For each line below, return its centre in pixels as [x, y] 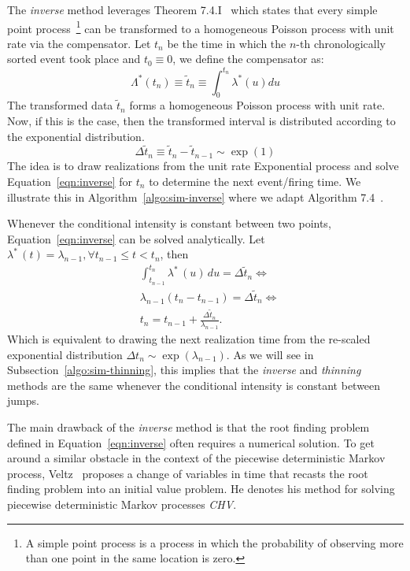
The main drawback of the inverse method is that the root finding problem [188, 426]
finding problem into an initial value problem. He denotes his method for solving [201, 489]
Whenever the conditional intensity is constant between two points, [169, 223]
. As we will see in [270, 354]
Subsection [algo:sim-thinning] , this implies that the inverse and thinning [184, 370]
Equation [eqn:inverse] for [70, 181]
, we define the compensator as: [248, 59]
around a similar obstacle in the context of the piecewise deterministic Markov [196, 458]
